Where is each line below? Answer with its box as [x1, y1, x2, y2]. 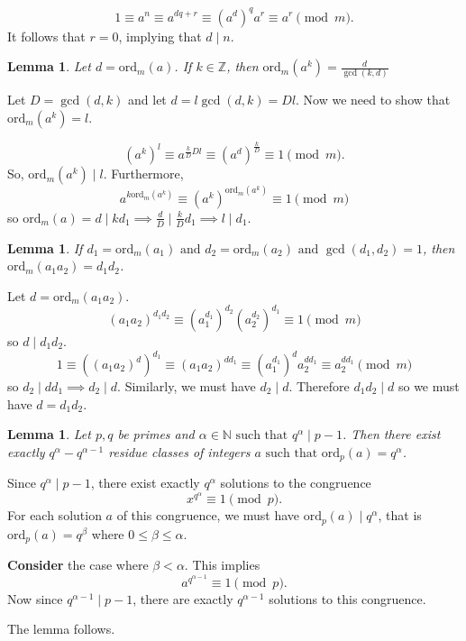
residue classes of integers [108, 442, 251, 461]
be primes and [117, 425, 195, 444]
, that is [378, 506, 422, 525]
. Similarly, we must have [117, 377, 256, 395]
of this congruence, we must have [116, 506, 300, 525]
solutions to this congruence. [269, 589, 426, 608]
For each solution [7, 506, 102, 525]
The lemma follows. [7, 619, 115, 638]
